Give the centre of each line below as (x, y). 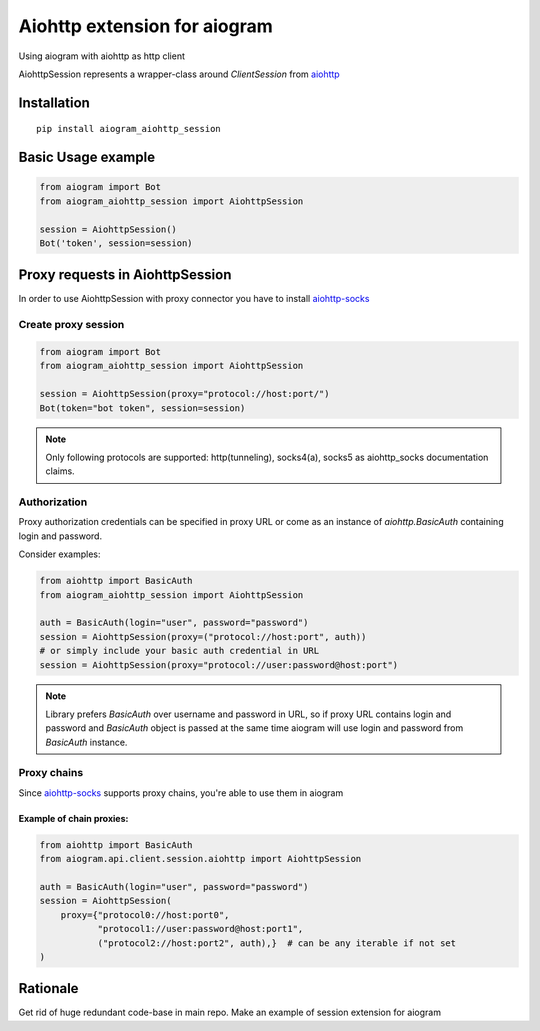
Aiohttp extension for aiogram (146, 26)
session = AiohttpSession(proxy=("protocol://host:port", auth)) (203, 636)
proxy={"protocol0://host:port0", (145, 914)
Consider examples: (59, 554)
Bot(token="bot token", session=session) (142, 408)
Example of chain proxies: (73, 818)
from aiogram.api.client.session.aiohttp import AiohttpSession (200, 859)
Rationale (48, 988)
